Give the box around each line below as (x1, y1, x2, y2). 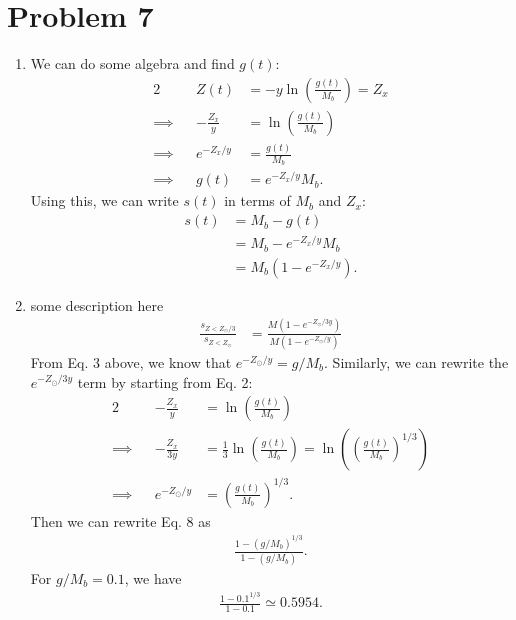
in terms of (224, 190, 291, 211)
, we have (124, 567, 182, 588)
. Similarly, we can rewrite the (324, 351, 509, 372)
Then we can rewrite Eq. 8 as (30, 510, 211, 531)
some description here (30, 294, 164, 315)
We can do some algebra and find (30, 53, 235, 74)
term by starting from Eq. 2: (77, 371, 253, 392)
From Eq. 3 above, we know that (30, 351, 232, 372)
